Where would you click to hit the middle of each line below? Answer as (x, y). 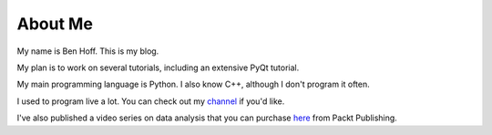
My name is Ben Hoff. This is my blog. (88, 51)
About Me (55, 24)
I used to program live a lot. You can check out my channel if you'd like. (151, 101)
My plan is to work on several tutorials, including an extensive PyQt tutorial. (158, 67)
